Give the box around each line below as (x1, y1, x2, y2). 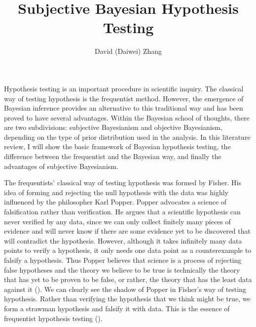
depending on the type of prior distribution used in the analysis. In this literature (4, 131, 251, 142)
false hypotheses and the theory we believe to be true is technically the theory (4, 264, 240, 275)
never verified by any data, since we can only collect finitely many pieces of (4, 216, 231, 226)
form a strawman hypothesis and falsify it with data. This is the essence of (4, 303, 230, 313)
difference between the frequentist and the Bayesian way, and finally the (4, 151, 221, 162)
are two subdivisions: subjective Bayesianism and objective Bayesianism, (4, 122, 222, 132)
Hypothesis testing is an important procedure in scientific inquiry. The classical (4, 83, 244, 93)
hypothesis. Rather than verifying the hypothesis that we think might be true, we (4, 293, 251, 304)
